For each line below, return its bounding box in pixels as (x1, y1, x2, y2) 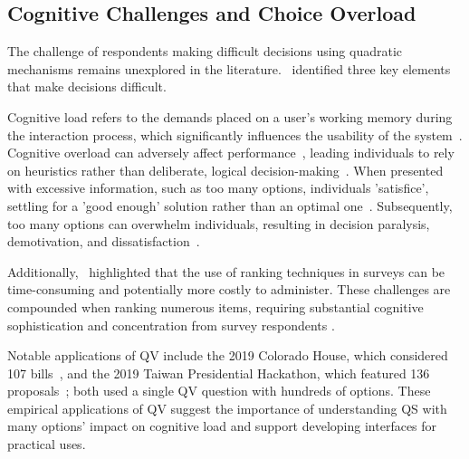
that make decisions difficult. (7, 77, 167, 96)
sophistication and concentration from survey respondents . (7, 315, 335, 334)
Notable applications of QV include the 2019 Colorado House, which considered (7, 346, 448, 365)
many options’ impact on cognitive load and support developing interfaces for (7, 416, 437, 435)
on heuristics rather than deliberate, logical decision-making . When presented (7, 160, 444, 179)
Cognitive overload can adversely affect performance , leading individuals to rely (7, 143, 455, 162)
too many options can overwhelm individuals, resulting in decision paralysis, (7, 214, 430, 233)
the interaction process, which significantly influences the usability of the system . (7, 125, 463, 144)
